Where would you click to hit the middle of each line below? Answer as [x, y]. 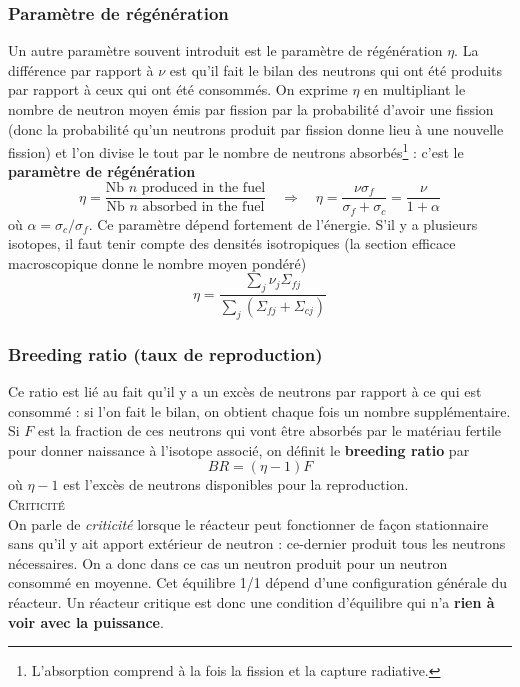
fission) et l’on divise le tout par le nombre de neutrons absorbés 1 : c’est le [236, 150]
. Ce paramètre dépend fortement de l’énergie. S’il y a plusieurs [283, 223]
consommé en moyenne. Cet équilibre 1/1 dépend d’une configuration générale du [258, 582]
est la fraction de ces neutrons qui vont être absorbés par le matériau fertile [270, 430]
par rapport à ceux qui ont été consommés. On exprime [178, 89]
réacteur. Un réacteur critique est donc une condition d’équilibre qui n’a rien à [251, 601]
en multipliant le [415, 89]
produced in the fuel [203, 188]
